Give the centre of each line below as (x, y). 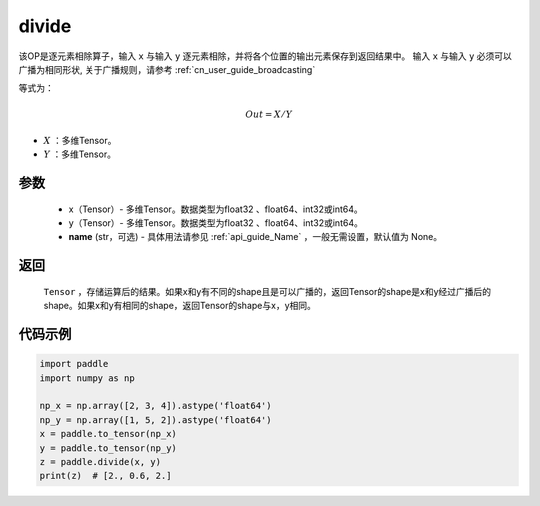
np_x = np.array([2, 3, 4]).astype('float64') (155, 406)
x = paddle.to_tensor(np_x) (108, 434)
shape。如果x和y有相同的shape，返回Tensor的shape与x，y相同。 (180, 306)
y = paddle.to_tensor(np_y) (108, 448)
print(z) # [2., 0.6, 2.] (105, 476)
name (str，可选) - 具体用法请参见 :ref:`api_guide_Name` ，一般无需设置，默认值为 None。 (255, 237)
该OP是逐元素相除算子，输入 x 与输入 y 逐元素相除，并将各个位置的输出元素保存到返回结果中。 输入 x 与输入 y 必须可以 (265, 56)
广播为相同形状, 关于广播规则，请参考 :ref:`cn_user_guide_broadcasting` (167, 69)
